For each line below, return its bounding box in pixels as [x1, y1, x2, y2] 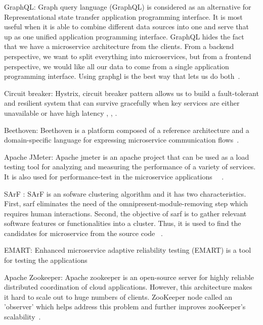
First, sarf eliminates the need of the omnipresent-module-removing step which [4, 198, 248, 209]
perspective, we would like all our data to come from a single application [4, 61, 229, 71]
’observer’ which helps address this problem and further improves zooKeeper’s [4, 301, 246, 312]
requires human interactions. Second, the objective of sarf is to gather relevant [4, 208, 247, 218]
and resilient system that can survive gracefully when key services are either [4, 98, 240, 108]
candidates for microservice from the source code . [4, 227, 163, 238]
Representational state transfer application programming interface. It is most [4, 11, 243, 22]
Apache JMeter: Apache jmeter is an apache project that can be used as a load [4, 151, 249, 162]
